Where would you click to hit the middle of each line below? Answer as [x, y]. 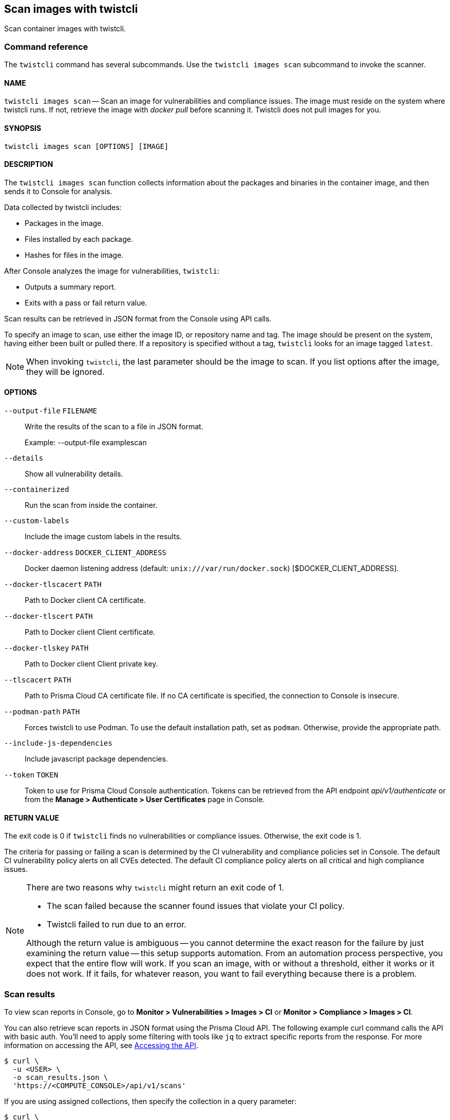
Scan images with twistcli [71, 9]
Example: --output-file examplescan [86, 443]
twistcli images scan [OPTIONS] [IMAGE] [87, 146]
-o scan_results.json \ [60, 1078]
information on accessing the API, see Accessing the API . [101, 1046]
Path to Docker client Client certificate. [90, 632]
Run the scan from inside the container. [91, 505]
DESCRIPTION [29, 164]
